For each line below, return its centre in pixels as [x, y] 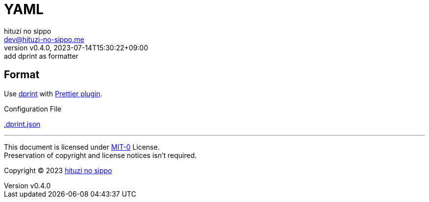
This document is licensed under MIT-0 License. [82, 147]
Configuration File [33, 109]
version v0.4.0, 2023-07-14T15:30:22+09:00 [76, 47]
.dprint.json [22, 124]
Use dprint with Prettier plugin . [53, 93]
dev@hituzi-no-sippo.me [44, 39]
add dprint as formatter [41, 56]
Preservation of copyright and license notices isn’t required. [100, 155]
